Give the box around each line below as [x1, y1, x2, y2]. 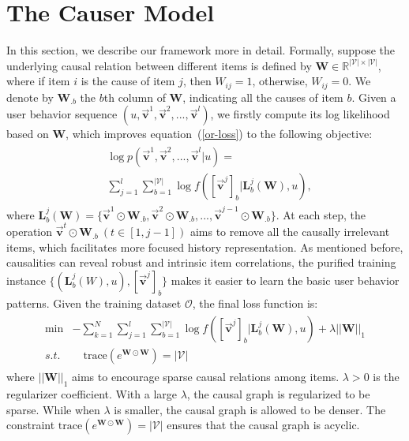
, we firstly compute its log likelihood [210, 106, 390, 122]
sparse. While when [6, 401, 100, 417]
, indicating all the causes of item [182, 88, 343, 105]
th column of [103, 88, 166, 105]
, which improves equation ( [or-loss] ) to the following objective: [66, 125, 373, 142]
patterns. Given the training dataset [6, 294, 182, 311]
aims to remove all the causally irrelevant [189, 223, 390, 240]
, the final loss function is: [192, 294, 318, 311]
